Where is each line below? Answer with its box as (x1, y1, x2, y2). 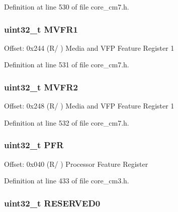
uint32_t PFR (4, 139, 64, 151)
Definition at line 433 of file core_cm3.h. (4, 175, 129, 186)
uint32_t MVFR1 (4, 23, 78, 35)
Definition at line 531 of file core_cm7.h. (4, 59, 129, 70)
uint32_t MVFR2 (4, 80, 78, 93)
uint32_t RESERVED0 (4, 196, 101, 209)
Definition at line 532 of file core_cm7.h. (4, 117, 129, 128)
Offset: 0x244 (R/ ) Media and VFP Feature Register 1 (4, 42, 174, 53)
